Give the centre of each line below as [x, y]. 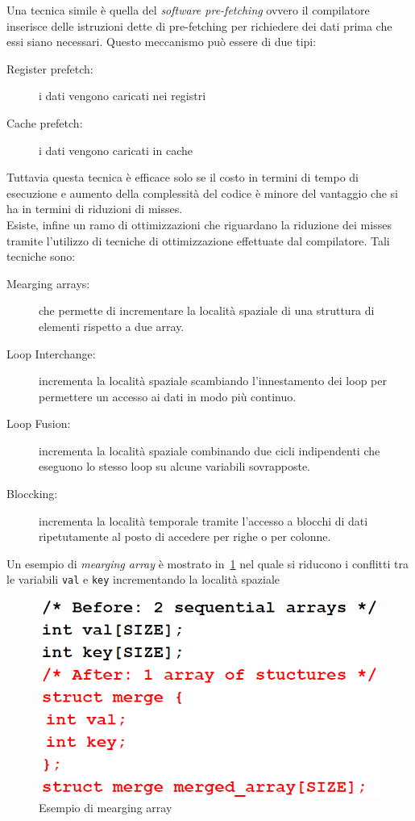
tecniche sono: [41, 256]
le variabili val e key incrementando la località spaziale [143, 579]
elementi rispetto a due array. [112, 326]
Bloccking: [32, 494]
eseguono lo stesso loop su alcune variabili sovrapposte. [174, 466]
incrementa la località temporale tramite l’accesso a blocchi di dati [203, 520]
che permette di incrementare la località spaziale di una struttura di [207, 310]
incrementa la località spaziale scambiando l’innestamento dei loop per [213, 381]
